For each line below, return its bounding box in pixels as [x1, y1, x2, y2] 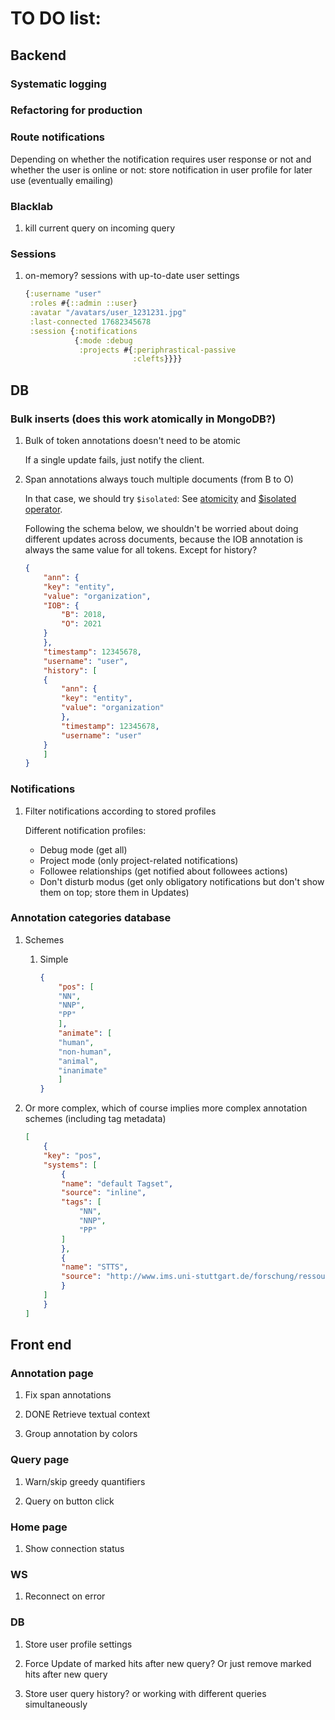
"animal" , [58, 1056, 99, 1066]
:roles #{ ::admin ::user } [29, 298, 138, 309]
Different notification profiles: [24, 824, 147, 836]
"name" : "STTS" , [61, 1262, 129, 1272]
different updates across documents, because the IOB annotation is [24, 533, 303, 545]
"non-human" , [58, 1047, 113, 1057]
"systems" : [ [43, 1160, 98, 1170]
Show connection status [24, 1543, 125, 1554]
